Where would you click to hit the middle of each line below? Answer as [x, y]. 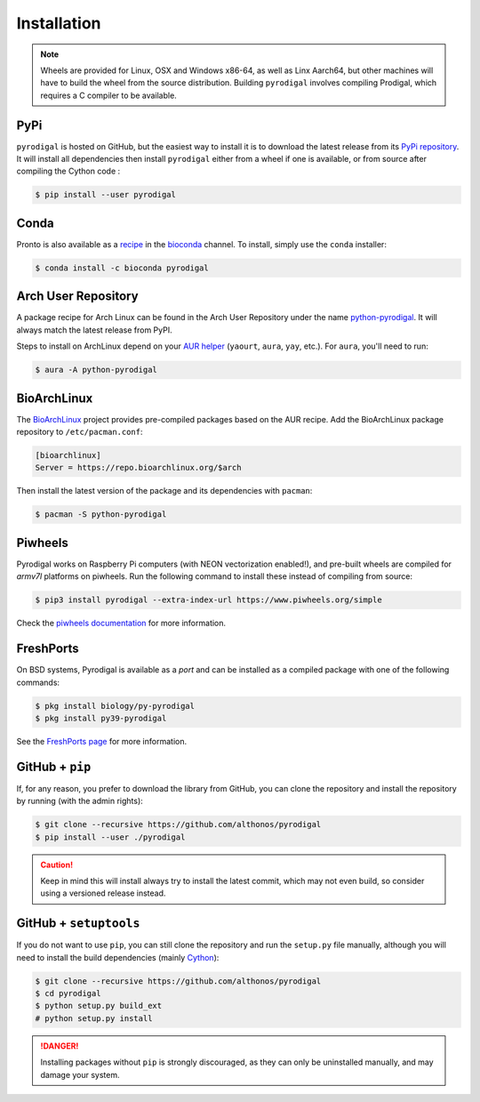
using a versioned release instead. [103, 893]
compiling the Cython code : [68, 171]
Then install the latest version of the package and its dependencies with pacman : [164, 491]
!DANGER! [60, 1046]
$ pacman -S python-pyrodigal [101, 515]
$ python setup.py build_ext [99, 1006]
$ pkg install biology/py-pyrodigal [115, 706]
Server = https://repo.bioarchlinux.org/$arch [138, 468]
